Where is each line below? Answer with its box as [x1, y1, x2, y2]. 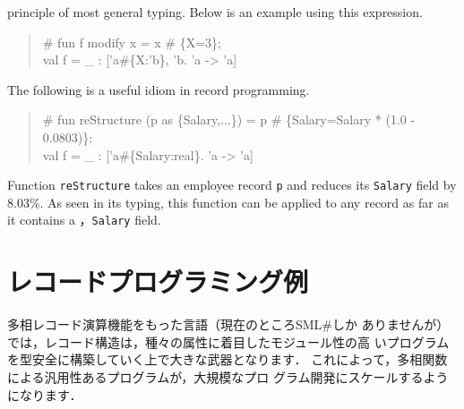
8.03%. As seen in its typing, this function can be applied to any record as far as [7, 192, 449, 211]
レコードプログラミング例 [7, 263, 309, 300]
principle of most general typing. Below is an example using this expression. [7, 3, 423, 21]
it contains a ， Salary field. [7, 210, 161, 229]
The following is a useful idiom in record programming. [7, 80, 310, 98]
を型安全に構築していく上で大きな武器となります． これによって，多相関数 [7, 350, 448, 369]
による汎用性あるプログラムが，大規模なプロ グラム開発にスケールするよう [7, 367, 449, 386]
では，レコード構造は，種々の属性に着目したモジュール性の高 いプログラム [7, 332, 450, 351]
